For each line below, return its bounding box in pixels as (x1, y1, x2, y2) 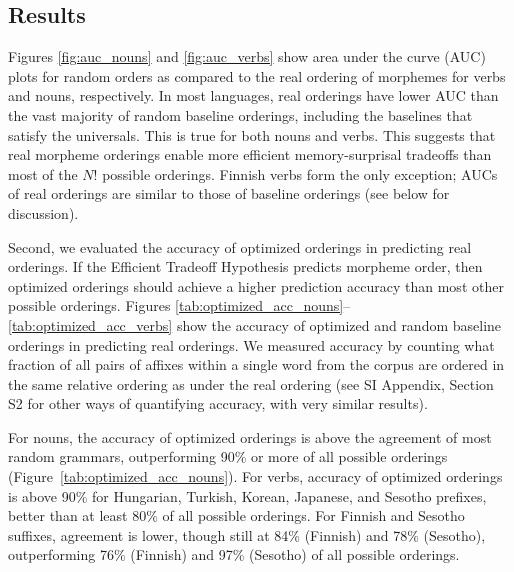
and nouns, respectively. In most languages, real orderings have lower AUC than (8, 85, 499, 106)
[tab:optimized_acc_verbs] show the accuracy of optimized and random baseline (8, 314, 502, 335)
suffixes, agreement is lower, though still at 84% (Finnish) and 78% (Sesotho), (8, 524, 486, 545)
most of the (8, 163, 78, 184)
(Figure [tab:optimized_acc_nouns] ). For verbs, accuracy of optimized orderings (8, 466, 503, 487)
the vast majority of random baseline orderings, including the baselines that (8, 104, 473, 125)
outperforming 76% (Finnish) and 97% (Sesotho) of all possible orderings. (8, 544, 460, 565)
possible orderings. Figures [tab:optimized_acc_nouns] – (8, 295, 351, 316)
